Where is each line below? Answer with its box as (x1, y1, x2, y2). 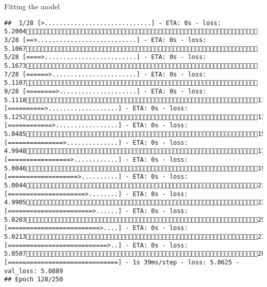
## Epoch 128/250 (4, 276, 63, 283)
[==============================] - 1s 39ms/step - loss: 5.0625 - (4, 258, 240, 266)
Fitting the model (4, 1, 60, 11)
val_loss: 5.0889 (4, 267, 63, 275)
